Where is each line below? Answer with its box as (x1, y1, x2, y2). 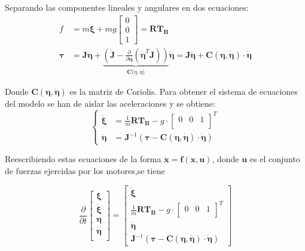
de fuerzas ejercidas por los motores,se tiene (5, 164, 165, 176)
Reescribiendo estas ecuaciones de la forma (5, 153, 161, 165)
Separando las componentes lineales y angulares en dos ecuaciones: (5, 1, 249, 13)
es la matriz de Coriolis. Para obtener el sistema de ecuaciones (69, 85, 298, 98)
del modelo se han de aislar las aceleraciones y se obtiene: (5, 97, 215, 110)
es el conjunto (249, 153, 300, 165)
